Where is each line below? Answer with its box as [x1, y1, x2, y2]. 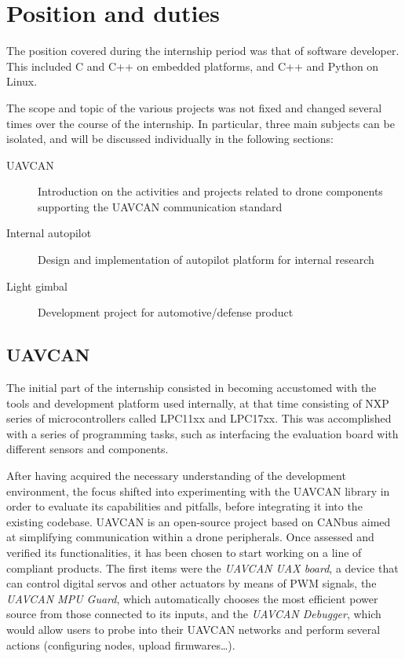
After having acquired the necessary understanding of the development [6, 467, 346, 484]
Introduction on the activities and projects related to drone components [38, 183, 383, 200]
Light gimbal [6, 277, 67, 294]
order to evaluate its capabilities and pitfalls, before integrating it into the [6, 498, 363, 514]
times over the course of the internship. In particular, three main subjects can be [6, 115, 395, 131]
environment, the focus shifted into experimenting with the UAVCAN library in [6, 482, 390, 499]
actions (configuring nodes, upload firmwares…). [6, 636, 235, 653]
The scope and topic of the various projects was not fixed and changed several [6, 99, 382, 115]
